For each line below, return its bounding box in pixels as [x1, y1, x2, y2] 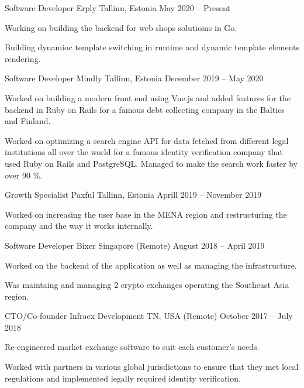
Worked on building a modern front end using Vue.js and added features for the [5, 91, 291, 104]
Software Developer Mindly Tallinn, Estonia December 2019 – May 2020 [5, 72, 264, 84]
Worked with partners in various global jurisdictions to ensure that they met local [5, 360, 299, 373]
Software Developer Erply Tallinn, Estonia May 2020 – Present [5, 2, 230, 13]
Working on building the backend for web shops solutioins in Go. [5, 21, 237, 33]
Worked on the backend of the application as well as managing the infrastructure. [5, 259, 297, 271]
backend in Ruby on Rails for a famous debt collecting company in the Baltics [5, 103, 285, 115]
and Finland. [5, 115, 51, 127]
